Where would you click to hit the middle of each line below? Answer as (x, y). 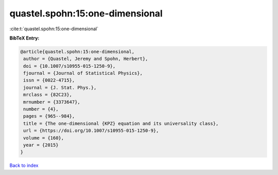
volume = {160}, (44, 138)
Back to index (24, 166)
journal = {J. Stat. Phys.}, (60, 87)
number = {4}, (41, 109)
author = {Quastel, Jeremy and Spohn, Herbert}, (86, 59)
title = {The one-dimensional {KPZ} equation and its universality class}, (121, 123)
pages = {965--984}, (49, 116)
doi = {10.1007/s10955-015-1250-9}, (69, 66)
